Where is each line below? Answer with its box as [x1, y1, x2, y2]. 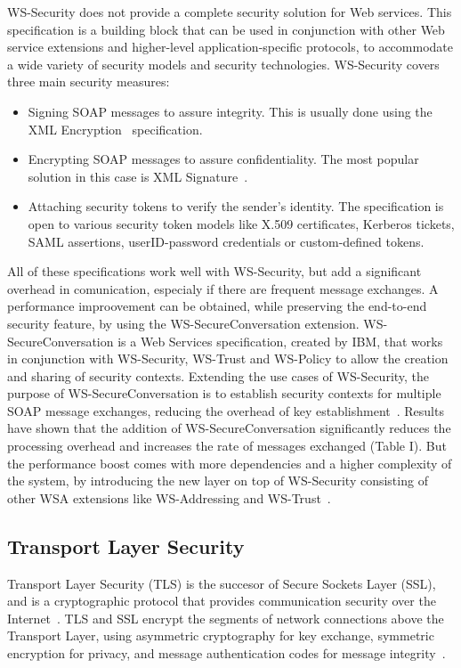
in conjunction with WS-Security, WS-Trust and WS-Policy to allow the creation [7, 349, 449, 368]
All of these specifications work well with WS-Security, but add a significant [7, 262, 422, 281]
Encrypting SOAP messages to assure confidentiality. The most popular [28, 150, 419, 168]
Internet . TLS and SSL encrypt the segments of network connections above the [7, 608, 444, 627]
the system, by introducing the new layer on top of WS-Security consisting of [7, 471, 428, 490]
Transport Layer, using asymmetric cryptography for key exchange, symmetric [7, 626, 434, 645]
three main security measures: [7, 72, 170, 91]
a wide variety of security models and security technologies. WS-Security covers [7, 54, 440, 73]
